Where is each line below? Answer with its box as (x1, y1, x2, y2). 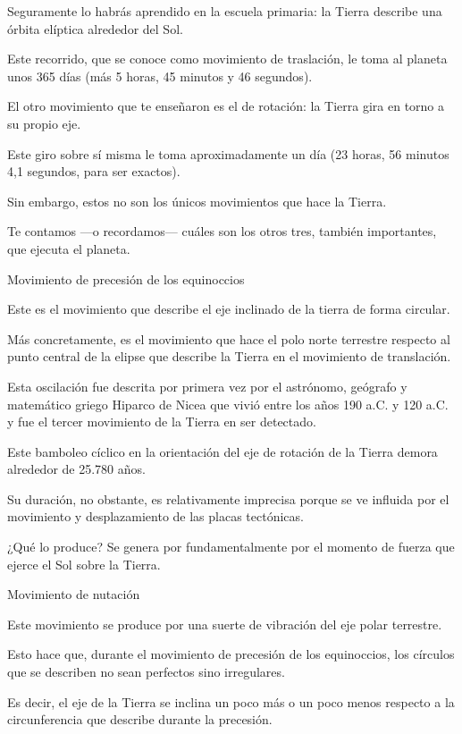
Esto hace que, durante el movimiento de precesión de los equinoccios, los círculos (7, 645, 455, 663)
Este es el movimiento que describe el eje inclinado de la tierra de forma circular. (7, 300, 450, 318)
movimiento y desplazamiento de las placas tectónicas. (7, 507, 304, 526)
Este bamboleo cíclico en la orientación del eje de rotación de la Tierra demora (7, 442, 438, 460)
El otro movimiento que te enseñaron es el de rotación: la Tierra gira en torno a (7, 97, 445, 115)
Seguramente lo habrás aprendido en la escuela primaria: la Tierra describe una (7, 2, 442, 20)
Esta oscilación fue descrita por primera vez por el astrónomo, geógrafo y (7, 376, 407, 395)
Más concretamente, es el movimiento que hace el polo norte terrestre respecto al (7, 329, 450, 348)
